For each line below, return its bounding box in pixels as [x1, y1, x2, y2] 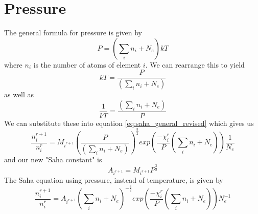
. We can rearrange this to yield [145, 59, 245, 70]
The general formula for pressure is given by [4, 27, 142, 38]
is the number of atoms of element [33, 59, 141, 70]
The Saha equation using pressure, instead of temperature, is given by [4, 175, 223, 185]
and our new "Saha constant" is [4, 154, 102, 164]
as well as [4, 89, 34, 100]
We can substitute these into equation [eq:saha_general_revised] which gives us [4, 117, 254, 128]
